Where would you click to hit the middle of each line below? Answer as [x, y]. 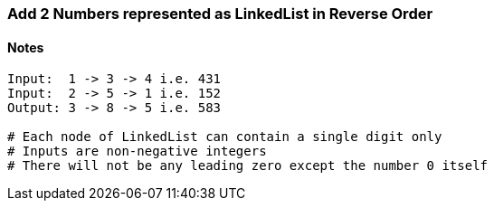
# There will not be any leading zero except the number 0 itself [248, 166]
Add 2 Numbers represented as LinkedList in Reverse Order [220, 14]
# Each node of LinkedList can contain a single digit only [225, 137]
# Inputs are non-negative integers [137, 151]
